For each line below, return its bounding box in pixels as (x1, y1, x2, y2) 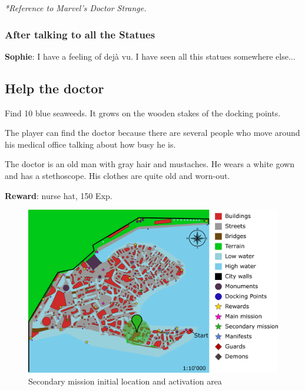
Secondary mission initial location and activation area (28, 374, 222, 387)
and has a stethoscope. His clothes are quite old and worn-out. (5, 169, 230, 181)
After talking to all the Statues (5, 27, 155, 41)
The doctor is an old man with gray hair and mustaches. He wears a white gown (5, 158, 294, 170)
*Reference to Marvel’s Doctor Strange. (5, 2, 147, 14)
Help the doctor (5, 79, 104, 97)
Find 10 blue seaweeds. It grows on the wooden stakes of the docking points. (5, 106, 281, 119)
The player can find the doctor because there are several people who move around (5, 126, 300, 139)
